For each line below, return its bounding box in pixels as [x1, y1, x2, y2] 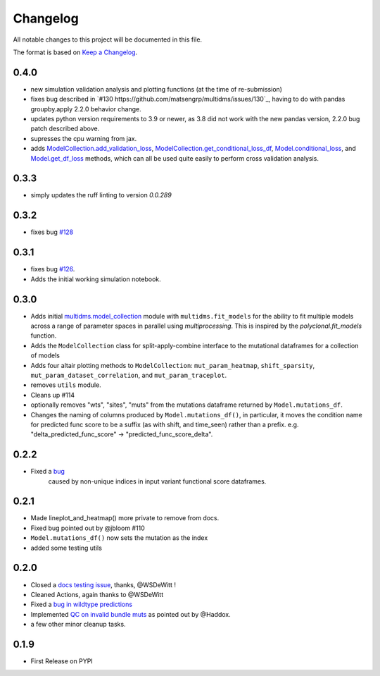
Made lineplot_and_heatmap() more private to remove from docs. [30, 514, 220, 522]
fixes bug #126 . [30, 265, 75, 274]
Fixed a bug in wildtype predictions [30, 600, 133, 609]
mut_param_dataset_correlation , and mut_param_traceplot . [30, 371, 227, 379]
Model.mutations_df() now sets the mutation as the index [30, 534, 208, 542]
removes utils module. [30, 381, 101, 389]
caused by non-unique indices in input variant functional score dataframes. [48, 477, 267, 486]
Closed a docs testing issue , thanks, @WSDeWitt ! [30, 580, 176, 589]
